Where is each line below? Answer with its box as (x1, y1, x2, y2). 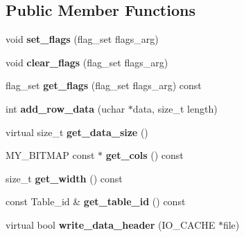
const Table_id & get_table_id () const (6, 194, 186, 209)
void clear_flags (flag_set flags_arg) (6, 55, 168, 69)
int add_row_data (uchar (6, 101, 125, 115)
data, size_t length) (132, 101, 218, 115)
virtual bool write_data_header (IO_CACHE (6, 217, 216, 231)
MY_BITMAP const (6, 148, 95, 162)
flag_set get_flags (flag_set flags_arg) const (6, 78, 202, 93)
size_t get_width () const (6, 171, 123, 185)
